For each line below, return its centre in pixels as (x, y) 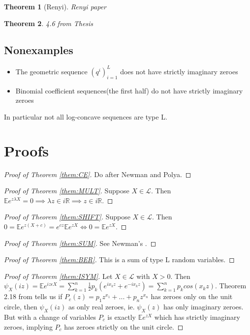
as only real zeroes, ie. (101, 307)
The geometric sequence (51, 71)
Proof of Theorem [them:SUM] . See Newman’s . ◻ (80, 243)
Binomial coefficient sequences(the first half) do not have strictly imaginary (129, 90)
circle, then (21, 307)
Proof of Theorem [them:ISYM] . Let (58, 276)
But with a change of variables (50, 317)
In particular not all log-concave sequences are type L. (86, 116)
